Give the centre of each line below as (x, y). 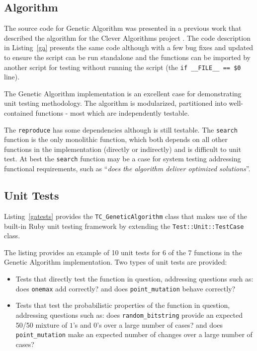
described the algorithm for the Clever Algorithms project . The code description (127, 37)
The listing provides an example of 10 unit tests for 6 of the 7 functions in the (123, 252)
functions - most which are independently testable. (112, 113)
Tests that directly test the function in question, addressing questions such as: (134, 279)
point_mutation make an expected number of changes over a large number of (134, 334)
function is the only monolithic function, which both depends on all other (116, 139)
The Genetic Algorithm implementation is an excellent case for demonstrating (123, 93)
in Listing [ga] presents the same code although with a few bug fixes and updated (129, 47)
